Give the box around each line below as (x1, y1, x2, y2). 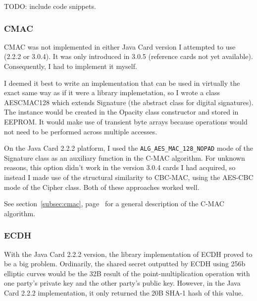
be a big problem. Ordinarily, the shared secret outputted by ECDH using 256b (4, 258, 246, 269)
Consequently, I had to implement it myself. (4, 61, 137, 71)
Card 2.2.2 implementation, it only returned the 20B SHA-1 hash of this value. (4, 287, 244, 298)
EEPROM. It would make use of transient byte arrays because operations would (4, 116, 248, 126)
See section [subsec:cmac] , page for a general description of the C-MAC (4, 198, 224, 209)
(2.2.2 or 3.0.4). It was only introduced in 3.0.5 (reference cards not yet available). (4, 51, 253, 61)
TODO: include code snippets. (4, 1, 96, 11)
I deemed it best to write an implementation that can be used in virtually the (4, 77, 240, 88)
